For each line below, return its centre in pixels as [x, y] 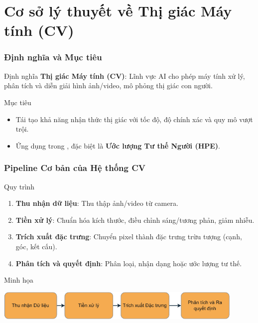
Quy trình [19, 186]
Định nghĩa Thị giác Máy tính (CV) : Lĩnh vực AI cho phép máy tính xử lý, [125, 76]
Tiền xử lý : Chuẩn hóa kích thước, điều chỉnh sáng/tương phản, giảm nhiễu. [135, 220]
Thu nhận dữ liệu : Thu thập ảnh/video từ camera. [97, 203]
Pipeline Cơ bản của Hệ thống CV [75, 168]
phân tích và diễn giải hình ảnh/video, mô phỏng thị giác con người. [108, 85]
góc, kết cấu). [36, 246]
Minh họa [19, 280]
